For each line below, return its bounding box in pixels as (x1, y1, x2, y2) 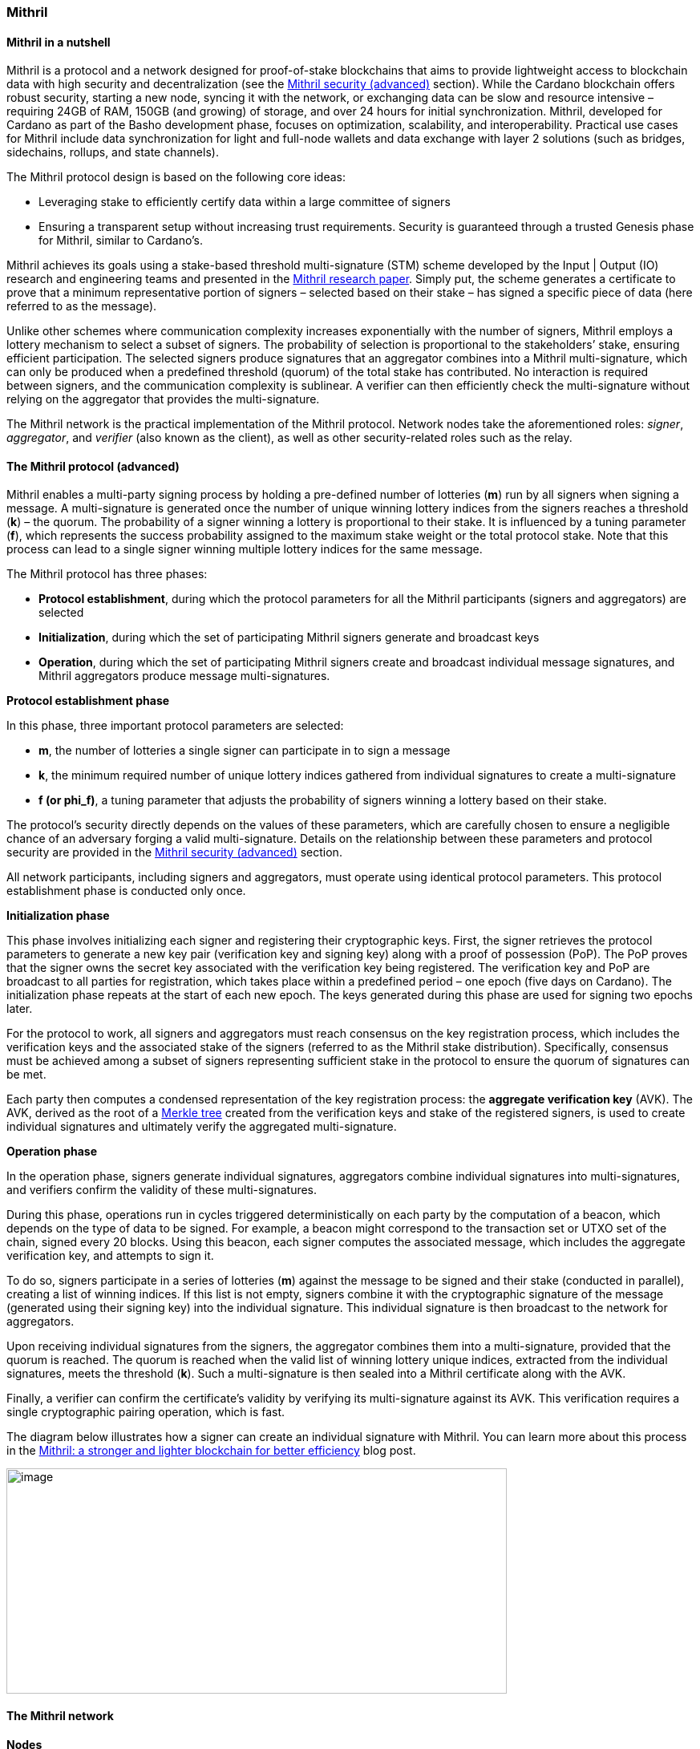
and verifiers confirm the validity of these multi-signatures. (6, 1183, 318, 1197)
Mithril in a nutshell (6, 34, 111, 49)
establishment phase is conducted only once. (6, 884, 246, 898)
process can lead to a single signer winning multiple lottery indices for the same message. (6, 542, 483, 557)
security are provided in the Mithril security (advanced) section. (6, 845, 342, 860)
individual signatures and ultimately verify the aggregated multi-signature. (6, 1119, 397, 1134)
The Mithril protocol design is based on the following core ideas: (6, 170, 346, 184)
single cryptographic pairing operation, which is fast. (6, 1405, 285, 1419)
